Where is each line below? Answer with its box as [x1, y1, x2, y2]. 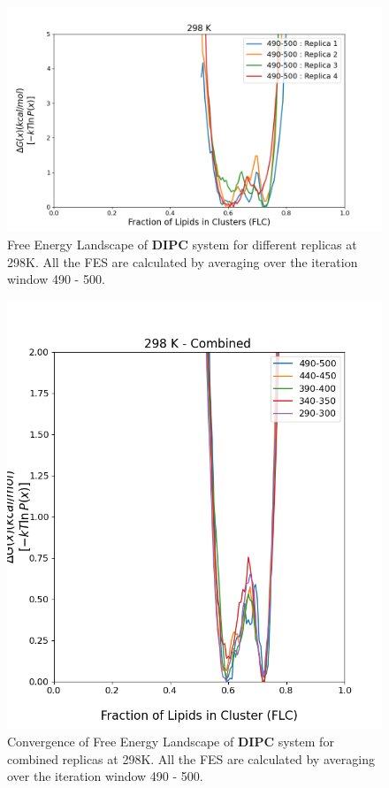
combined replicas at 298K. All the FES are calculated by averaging [7, 749, 375, 768]
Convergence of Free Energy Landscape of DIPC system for [7, 731, 334, 750]
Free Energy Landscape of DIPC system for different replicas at [7, 234, 357, 253]
